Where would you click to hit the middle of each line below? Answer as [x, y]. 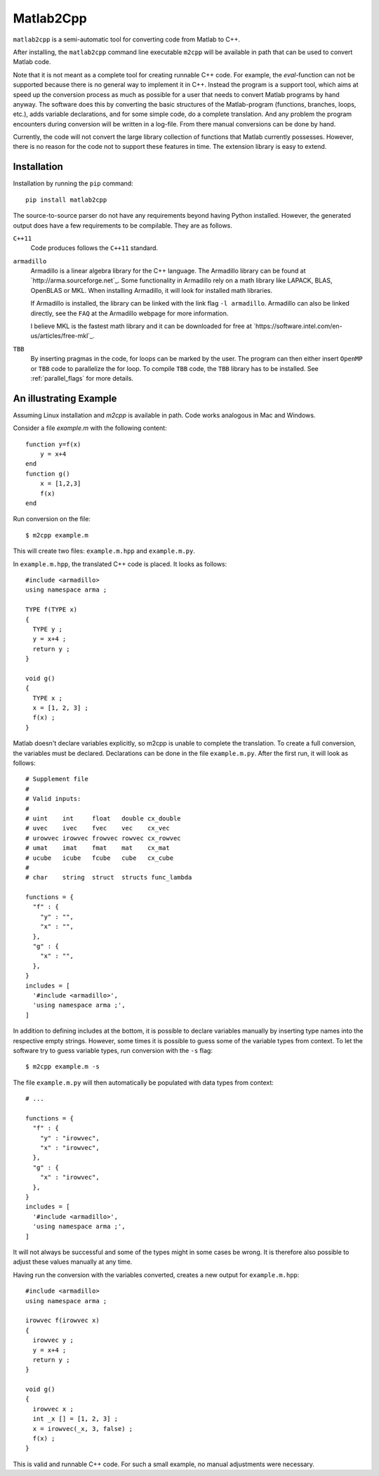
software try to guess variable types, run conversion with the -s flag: [113, 1050]
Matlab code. [32, 62]
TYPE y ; [48, 629]
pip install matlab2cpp [66, 200]
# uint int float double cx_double [104, 818]
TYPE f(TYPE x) [52, 610]
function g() [48, 474]
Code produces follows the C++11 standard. [94, 248]
